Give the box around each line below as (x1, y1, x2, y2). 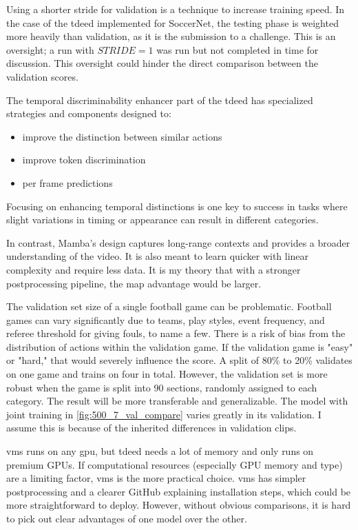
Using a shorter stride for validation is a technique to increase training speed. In (6, 2, 345, 16)
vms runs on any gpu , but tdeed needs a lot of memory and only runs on (6, 444, 314, 458)
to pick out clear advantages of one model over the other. (6, 511, 247, 525)
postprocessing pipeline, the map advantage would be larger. (6, 276, 262, 290)
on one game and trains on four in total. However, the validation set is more (6, 367, 328, 381)
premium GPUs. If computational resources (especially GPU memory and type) (6, 457, 343, 471)
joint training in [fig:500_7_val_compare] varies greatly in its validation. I (6, 407, 322, 421)
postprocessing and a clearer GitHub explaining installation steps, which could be (6, 484, 351, 498)
